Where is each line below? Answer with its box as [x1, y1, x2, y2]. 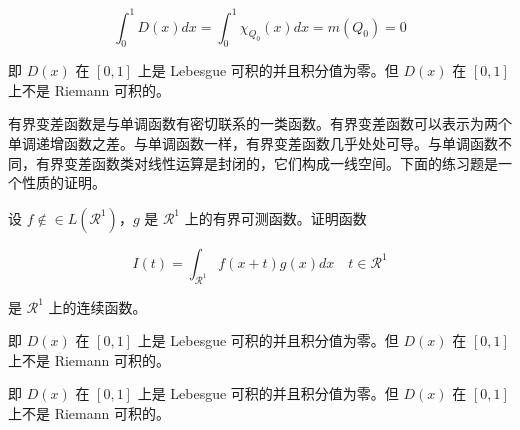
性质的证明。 [21, 172, 106, 193]
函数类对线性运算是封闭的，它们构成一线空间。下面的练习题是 [91, 152, 498, 173]
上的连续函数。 [48, 296, 147, 317]
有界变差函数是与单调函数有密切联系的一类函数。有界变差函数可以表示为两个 [8, 113, 512, 134]
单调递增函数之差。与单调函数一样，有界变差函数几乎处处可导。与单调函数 [8, 133, 498, 154]
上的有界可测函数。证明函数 [184, 207, 367, 228]
